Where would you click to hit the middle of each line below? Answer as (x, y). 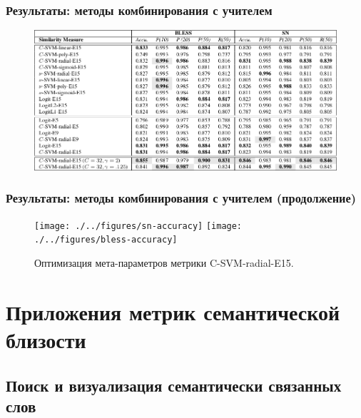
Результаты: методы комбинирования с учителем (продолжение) (181, 198)
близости (46, 340)
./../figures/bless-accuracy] (106, 240)
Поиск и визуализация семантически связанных (174, 385)
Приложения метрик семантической (173, 311)
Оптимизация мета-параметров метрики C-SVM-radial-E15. (164, 263)
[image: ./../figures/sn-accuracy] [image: (138, 226)
